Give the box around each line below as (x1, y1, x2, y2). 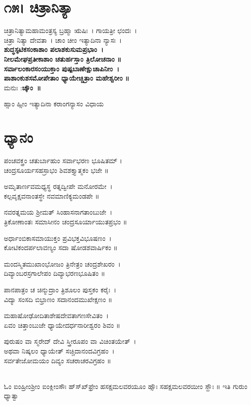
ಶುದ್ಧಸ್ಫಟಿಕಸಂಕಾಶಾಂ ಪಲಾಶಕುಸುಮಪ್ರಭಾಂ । (4, 44, 104, 54)
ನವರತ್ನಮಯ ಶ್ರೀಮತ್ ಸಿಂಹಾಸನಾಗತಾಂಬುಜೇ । (4, 207, 112, 217)
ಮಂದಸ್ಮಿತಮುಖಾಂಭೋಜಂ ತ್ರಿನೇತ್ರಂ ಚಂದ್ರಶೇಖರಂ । (4, 258, 121, 269)
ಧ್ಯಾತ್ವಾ (4, 390, 19, 401)
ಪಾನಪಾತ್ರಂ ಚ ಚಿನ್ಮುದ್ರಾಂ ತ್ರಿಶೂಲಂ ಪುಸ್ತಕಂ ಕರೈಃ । (4, 284, 116, 294)
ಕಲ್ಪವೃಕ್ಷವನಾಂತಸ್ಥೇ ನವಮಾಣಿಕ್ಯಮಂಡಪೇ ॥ (4, 190, 99, 201)
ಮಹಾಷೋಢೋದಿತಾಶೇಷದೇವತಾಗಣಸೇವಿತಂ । (4, 310, 109, 321)
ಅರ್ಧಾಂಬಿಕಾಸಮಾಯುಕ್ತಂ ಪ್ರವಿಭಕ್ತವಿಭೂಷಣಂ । (4, 233, 111, 243)
